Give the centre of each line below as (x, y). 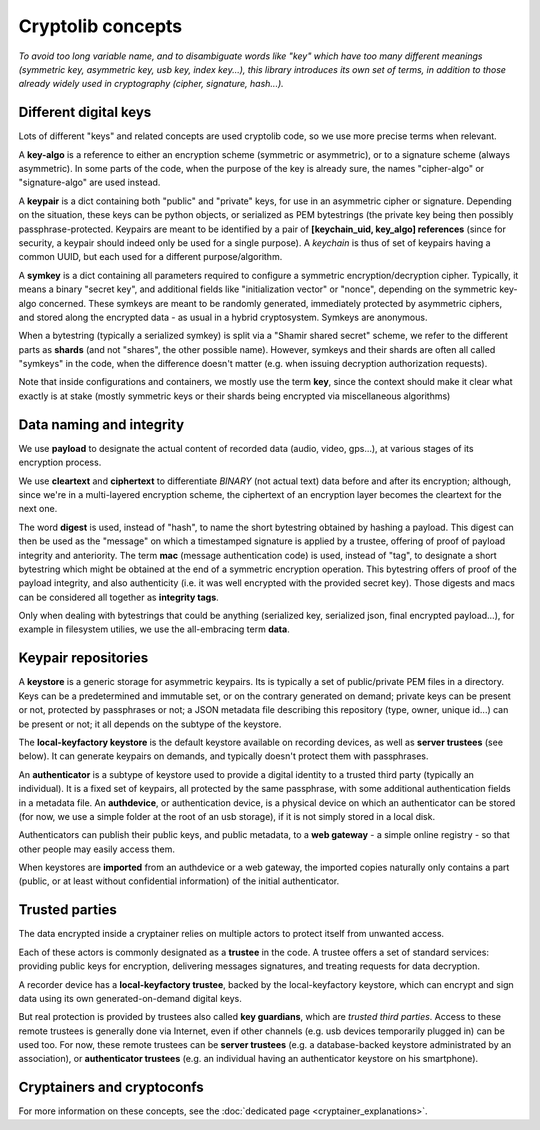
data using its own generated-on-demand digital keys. (130, 998)
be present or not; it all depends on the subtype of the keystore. (150, 724)
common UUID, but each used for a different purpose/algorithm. (150, 257)
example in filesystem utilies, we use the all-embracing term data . (154, 629)
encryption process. (60, 462)
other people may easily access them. (96, 849)
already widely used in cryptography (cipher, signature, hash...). (151, 84)
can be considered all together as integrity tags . (118, 597)
